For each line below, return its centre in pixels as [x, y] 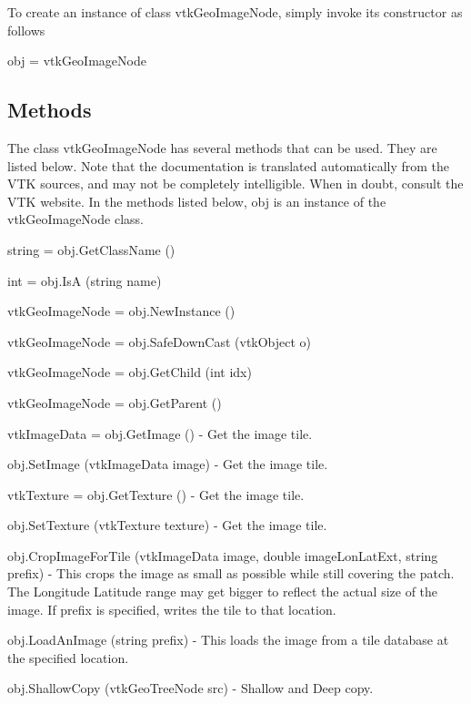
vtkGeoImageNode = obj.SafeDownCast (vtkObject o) [160, 341]
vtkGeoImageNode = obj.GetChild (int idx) [130, 372]
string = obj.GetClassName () [91, 249]
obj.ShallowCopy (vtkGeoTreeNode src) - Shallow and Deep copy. [190, 688]
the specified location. [68, 657]
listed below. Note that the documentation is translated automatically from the [229, 165]
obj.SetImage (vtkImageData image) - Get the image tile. [168, 464]
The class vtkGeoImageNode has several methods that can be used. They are [222, 147]
